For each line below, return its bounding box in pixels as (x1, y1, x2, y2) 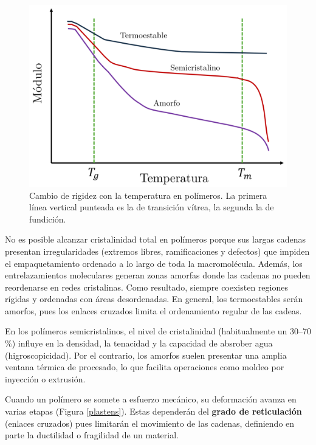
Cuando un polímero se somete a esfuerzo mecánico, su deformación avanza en (5, 393, 297, 405)
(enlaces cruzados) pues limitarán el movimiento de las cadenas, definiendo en (5, 416, 295, 429)
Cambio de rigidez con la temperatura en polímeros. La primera (29, 188, 267, 201)
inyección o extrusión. (5, 372, 86, 385)
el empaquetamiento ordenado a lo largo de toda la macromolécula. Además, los (5, 257, 303, 269)
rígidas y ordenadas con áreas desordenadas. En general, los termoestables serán (5, 292, 303, 305)
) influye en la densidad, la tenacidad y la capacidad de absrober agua (12, 337, 273, 350)
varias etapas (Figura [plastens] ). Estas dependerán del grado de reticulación (5, 405, 302, 418)
